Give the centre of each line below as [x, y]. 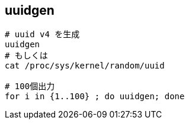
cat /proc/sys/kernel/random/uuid [85, 66]
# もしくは [26, 56]
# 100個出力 [30, 87]
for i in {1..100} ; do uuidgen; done [95, 97]
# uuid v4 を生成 [42, 35]
